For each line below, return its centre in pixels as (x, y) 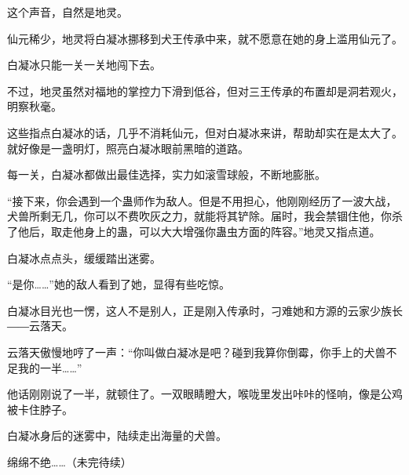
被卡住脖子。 (40, 409)
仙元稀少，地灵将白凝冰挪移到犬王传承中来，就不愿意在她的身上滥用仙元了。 (205, 38)
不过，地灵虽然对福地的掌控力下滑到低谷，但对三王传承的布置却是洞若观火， (205, 91)
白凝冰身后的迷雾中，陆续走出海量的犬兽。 (117, 435)
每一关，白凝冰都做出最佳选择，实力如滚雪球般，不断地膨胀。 (166, 174)
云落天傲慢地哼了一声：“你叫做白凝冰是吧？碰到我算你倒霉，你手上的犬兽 (197, 352)
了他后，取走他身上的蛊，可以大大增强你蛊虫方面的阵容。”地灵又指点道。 (194, 231)
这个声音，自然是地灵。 (68, 12)
